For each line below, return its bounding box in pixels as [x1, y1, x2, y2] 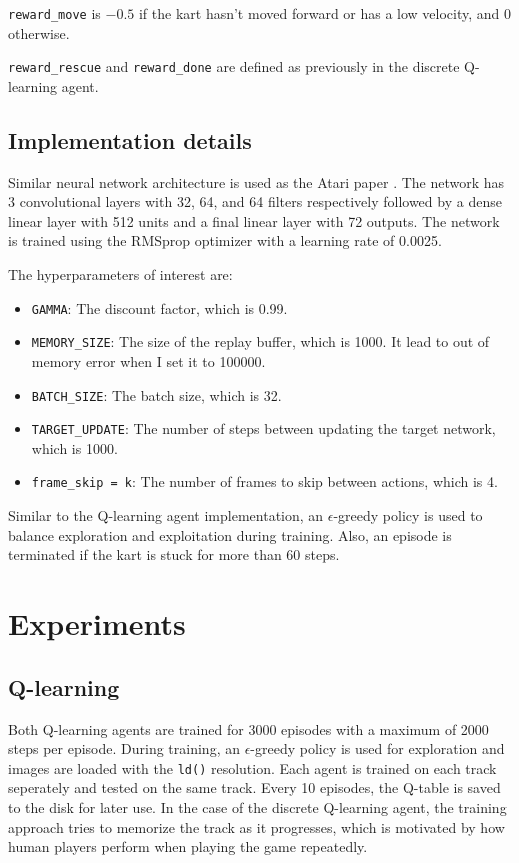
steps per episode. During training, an [8, 738, 240, 759]
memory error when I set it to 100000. [31, 350, 266, 371]
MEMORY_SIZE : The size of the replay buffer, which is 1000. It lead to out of [31, 331, 490, 352]
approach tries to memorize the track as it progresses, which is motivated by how [8, 816, 505, 837]
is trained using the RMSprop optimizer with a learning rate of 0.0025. [8, 230, 442, 251]
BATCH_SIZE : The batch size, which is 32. [31, 384, 282, 405]
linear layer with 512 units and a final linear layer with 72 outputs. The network [8, 210, 500, 231]
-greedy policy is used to [333, 505, 483, 526]
